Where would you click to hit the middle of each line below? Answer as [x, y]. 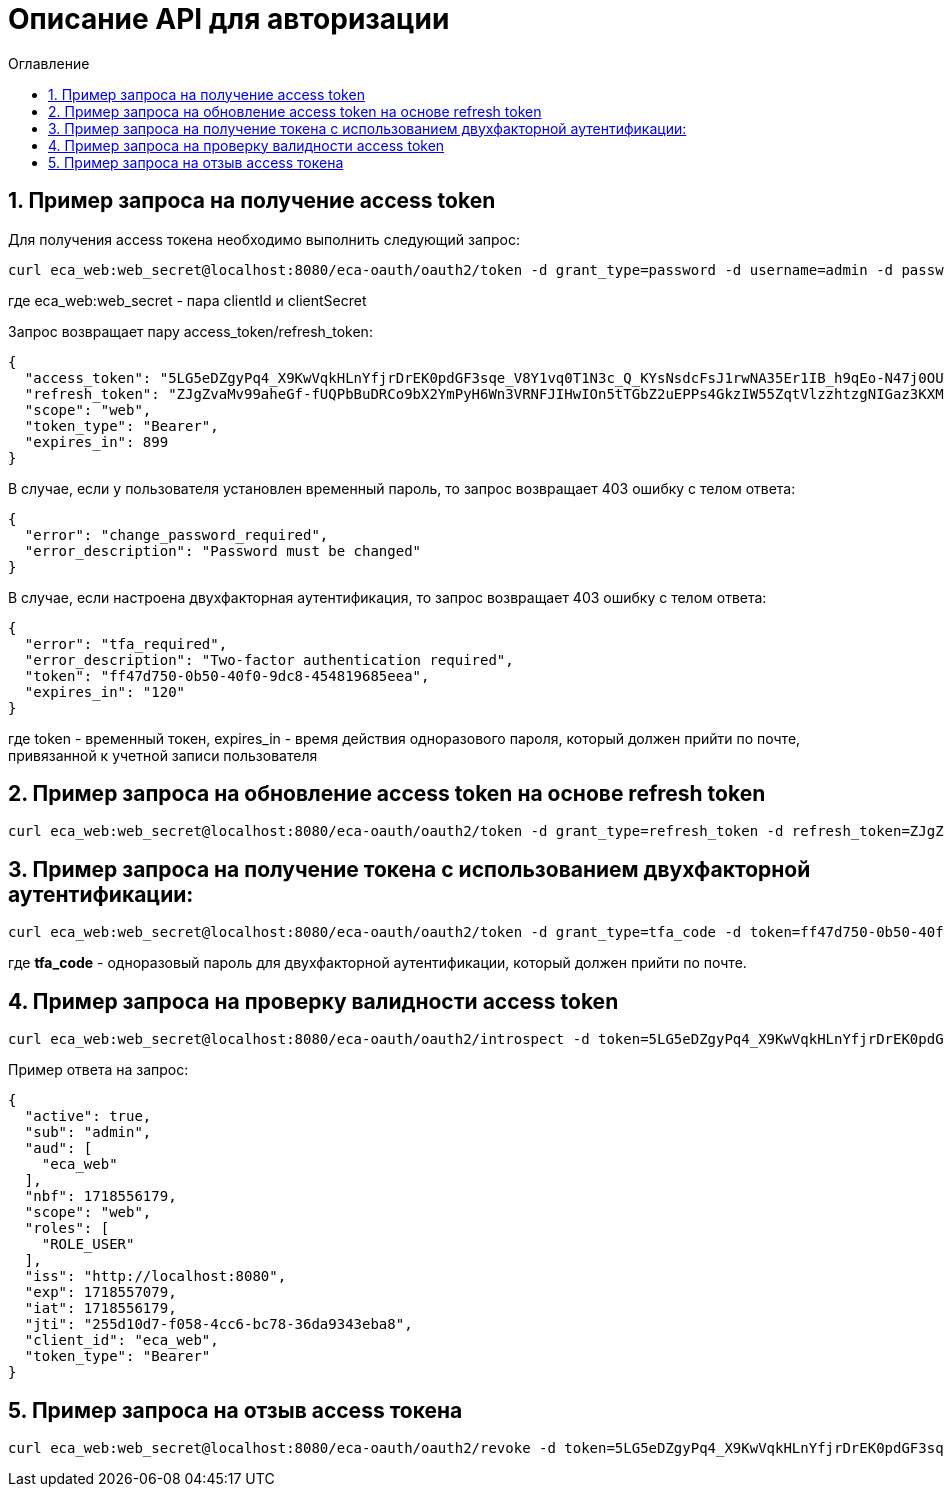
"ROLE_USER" [88, 1244]
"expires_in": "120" [105, 691]
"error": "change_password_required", [176, 534]
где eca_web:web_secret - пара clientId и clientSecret [187, 300]
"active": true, [88, 1116]
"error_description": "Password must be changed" [223, 550]
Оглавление [49, 63]
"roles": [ [67, 1228]
